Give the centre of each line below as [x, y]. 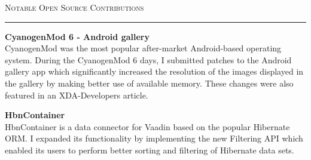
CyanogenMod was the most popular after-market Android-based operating [143, 48]
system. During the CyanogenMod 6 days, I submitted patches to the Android [148, 59]
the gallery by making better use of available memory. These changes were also [149, 83]
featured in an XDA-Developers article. [77, 95]
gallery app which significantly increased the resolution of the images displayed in [154, 71]
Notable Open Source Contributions [74, 7]
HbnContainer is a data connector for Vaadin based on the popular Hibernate [147, 126]
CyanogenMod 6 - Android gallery [77, 36]
